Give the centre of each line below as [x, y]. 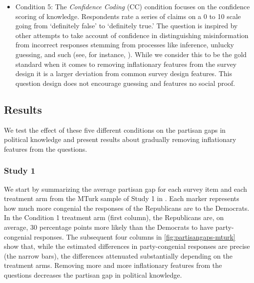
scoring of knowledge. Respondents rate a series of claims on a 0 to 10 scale [128, 16]
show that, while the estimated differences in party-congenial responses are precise [127, 246]
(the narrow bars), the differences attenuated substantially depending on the [118, 255]
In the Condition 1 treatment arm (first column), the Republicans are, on [114, 217]
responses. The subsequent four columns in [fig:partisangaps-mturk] [135, 236]
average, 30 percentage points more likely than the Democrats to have [109, 227]
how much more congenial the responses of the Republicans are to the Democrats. [127, 208]
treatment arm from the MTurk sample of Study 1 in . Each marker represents [122, 198]
